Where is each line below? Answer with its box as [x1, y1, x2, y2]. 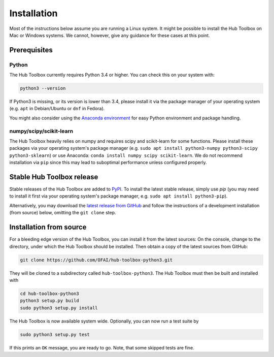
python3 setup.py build [20, 298, 80, 304]
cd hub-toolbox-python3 [20, 290, 80, 297]
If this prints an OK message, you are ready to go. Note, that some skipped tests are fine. [9, 344, 195, 350]
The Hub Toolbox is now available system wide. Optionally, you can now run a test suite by [9, 318, 199, 324]
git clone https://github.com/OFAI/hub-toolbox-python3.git [20, 257, 173, 263]
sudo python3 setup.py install [20, 305, 98, 311]
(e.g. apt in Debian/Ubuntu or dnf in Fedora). [9, 106, 105, 112]
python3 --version [20, 85, 66, 91]
